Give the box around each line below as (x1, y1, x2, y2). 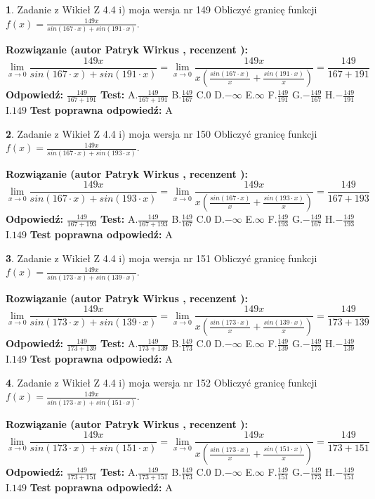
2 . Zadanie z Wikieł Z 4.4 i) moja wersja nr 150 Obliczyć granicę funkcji (6, 126, 317, 141)
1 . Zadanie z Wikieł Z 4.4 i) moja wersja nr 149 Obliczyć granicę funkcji (6, 2, 317, 16)
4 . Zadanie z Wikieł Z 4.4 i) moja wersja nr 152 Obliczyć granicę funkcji (6, 375, 317, 389)
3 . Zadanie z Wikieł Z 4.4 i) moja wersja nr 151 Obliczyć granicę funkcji (6, 250, 317, 265)
